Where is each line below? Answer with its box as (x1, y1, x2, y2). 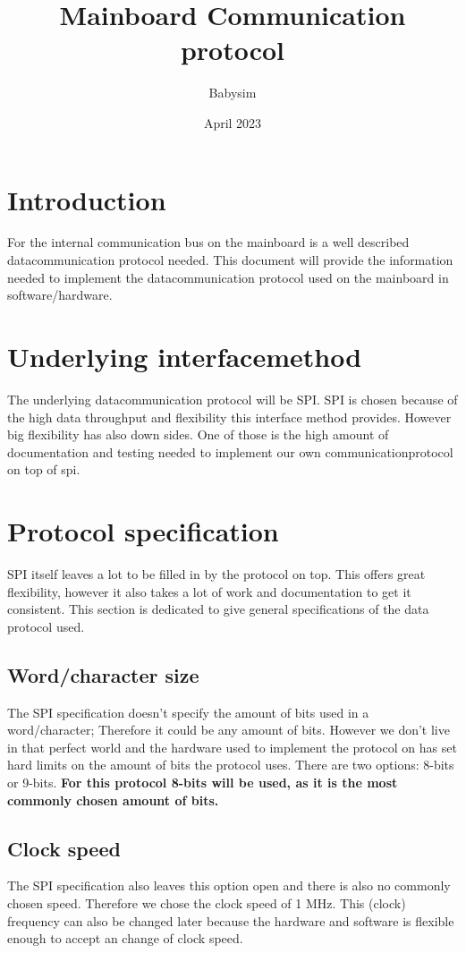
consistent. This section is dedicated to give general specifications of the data (7, 600, 429, 618)
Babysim (208, 83, 257, 102)
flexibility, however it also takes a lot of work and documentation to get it (7, 582, 411, 600)
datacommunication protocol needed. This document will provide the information (7, 251, 453, 269)
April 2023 (203, 113, 262, 132)
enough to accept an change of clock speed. (7, 929, 243, 948)
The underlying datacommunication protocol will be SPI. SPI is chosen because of (7, 389, 458, 408)
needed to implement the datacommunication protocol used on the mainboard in (7, 268, 449, 286)
